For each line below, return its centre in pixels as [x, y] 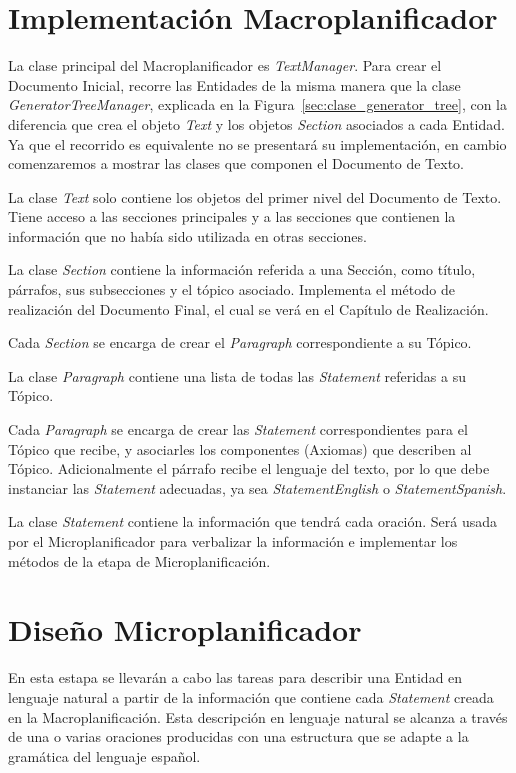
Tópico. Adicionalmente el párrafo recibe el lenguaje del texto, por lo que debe [249, 468]
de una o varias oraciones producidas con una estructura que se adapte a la [238, 736]
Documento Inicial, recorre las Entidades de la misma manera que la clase [234, 84]
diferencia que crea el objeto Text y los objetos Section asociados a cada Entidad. [256, 123]
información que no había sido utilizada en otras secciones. [187, 235]
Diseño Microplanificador [185, 629]
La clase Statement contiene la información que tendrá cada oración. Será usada [253, 521]
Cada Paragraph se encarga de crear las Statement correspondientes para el [238, 429]
